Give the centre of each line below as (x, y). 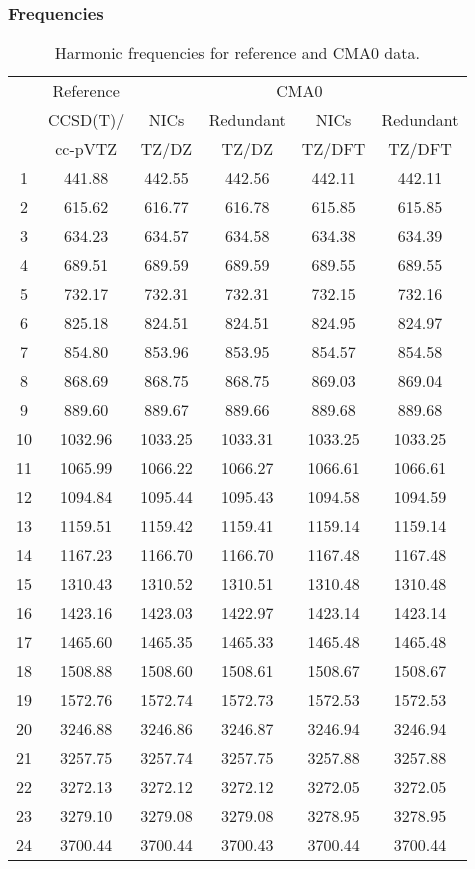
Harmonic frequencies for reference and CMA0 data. (237, 53)
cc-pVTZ (86, 149)
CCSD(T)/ (86, 120)
